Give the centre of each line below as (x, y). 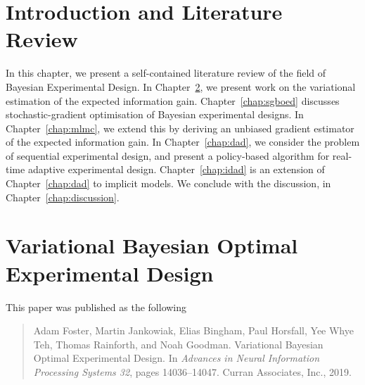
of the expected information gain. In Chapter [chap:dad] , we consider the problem (183, 142)
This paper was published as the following (96, 307)
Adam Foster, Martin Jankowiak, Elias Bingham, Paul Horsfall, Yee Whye (193, 330)
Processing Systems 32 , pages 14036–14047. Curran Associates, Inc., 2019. (192, 371)
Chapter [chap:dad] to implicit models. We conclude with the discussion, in (168, 183)
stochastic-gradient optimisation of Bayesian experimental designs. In (155, 114)
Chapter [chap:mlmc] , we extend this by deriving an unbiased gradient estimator (180, 128)
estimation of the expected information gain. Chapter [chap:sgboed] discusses (173, 100)
